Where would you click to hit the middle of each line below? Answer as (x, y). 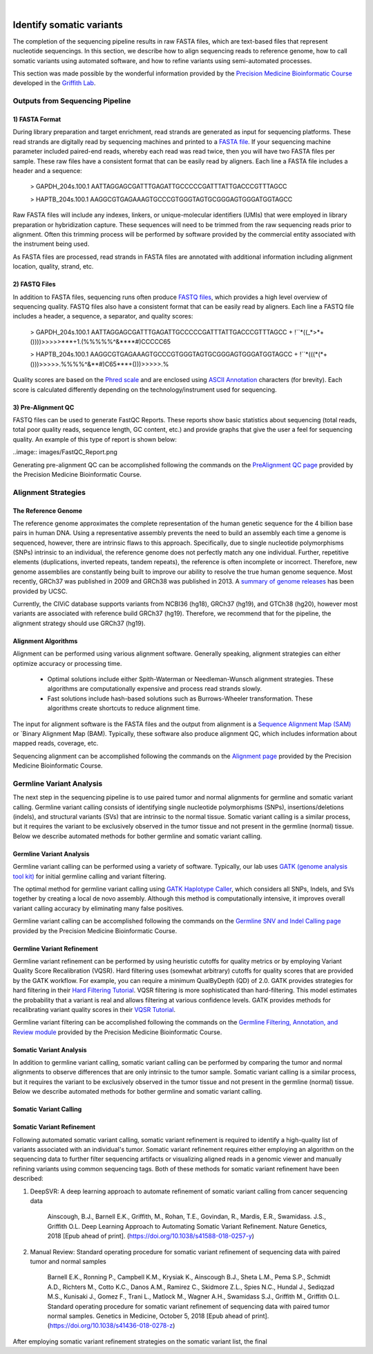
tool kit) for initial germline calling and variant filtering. (89, 876)
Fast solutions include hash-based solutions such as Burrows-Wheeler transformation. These (180, 698)
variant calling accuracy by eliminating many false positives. (98, 908)
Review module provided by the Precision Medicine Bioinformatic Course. (117, 1032)
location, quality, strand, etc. (53, 267)
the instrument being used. (51, 244)
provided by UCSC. (40, 591)
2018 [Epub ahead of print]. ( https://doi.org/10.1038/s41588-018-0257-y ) (151, 1236)
